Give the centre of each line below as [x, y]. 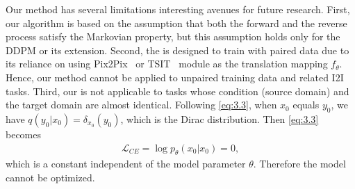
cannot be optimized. [50, 177]
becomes [24, 134]
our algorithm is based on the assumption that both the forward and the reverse [176, 23]
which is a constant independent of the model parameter [126, 164]
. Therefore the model [299, 164]
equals [306, 105]
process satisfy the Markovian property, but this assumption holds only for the [173, 36]
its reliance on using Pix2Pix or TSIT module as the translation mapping [167, 64]
